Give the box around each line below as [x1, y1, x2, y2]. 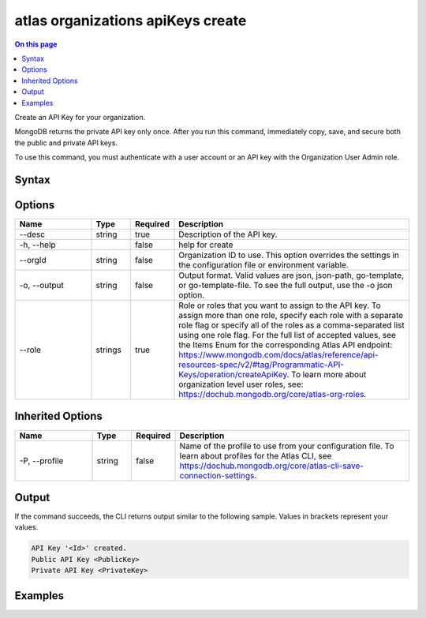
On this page [14, 39, 58, 49]
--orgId [19, 254, 47, 265]
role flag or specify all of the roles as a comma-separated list [178, 320, 405, 331]
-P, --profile [19, 455, 64, 466]
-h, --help [19, 239, 56, 250]
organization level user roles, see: [178, 379, 304, 390]
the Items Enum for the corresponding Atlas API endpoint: [178, 339, 393, 350]
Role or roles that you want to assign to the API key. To [178, 300, 382, 311]
